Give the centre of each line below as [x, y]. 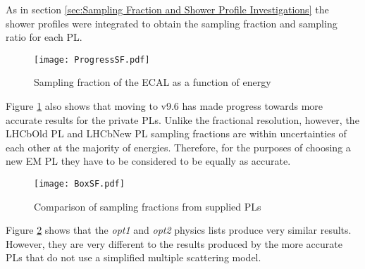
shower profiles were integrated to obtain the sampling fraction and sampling [172, 23]
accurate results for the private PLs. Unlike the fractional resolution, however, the [182, 119]
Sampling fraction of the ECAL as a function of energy [153, 82]
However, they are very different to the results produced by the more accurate [174, 243]
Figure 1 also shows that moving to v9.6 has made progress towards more [165, 106]
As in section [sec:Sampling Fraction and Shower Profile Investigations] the [167, 9]
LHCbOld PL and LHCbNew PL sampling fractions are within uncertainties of [176, 133]
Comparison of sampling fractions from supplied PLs [148, 206]
